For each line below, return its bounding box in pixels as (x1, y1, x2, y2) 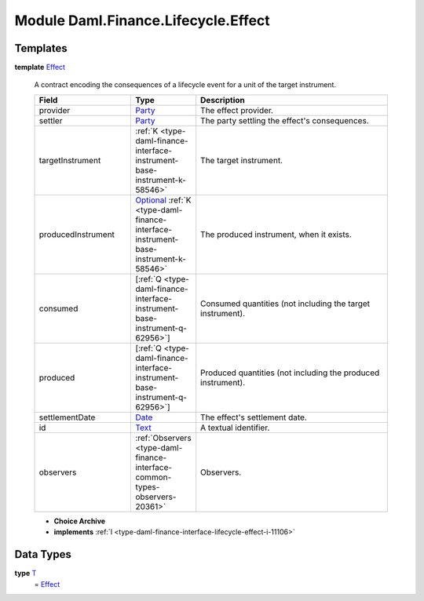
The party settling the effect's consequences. (200, 115, 369, 126)
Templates (14, 42, 68, 55)
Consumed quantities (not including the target (200, 298, 371, 309)
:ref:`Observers (134, 432, 192, 443)
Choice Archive (53, 516, 106, 526)
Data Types (14, 548, 72, 561)
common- (134, 472, 172, 483)
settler (38, 115, 63, 126)
